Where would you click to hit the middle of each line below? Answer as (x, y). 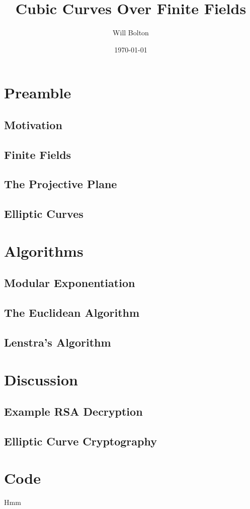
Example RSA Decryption (73, 411)
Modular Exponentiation (70, 283)
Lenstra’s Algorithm (58, 342)
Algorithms (44, 250)
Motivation (33, 124)
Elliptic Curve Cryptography (80, 441)
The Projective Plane (61, 184)
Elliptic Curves (44, 214)
